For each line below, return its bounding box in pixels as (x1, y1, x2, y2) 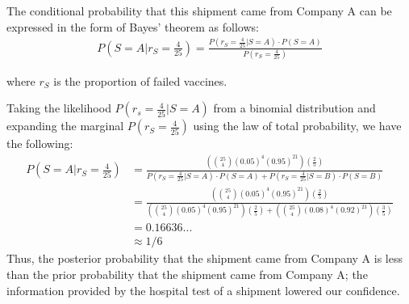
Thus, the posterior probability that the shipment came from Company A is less (6, 250, 403, 267)
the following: (6, 135, 73, 152)
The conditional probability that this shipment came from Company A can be (6, 2, 392, 19)
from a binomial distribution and (213, 99, 376, 116)
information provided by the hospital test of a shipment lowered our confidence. (6, 281, 400, 298)
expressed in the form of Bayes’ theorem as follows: (6, 18, 259, 35)
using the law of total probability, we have (193, 117, 402, 134)
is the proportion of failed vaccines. (53, 72, 227, 89)
